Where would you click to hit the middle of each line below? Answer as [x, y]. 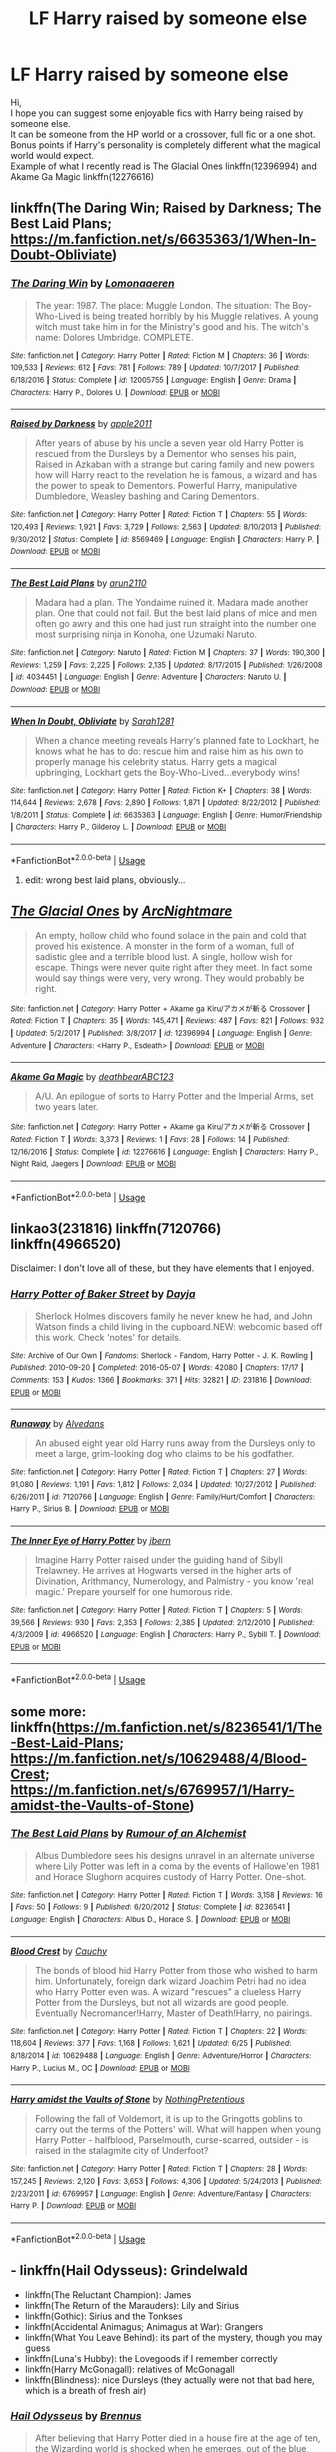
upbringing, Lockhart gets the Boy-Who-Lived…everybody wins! [167, 772]
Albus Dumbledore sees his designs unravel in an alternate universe [174, 1855]
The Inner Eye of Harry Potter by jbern [91, 1540]
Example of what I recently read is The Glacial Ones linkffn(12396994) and [163, 166]
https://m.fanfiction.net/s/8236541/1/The [189, 1727]
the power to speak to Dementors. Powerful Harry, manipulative [166, 486]
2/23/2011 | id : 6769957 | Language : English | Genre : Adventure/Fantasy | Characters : [161, 2193]
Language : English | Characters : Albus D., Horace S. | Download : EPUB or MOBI [150, 1920]
